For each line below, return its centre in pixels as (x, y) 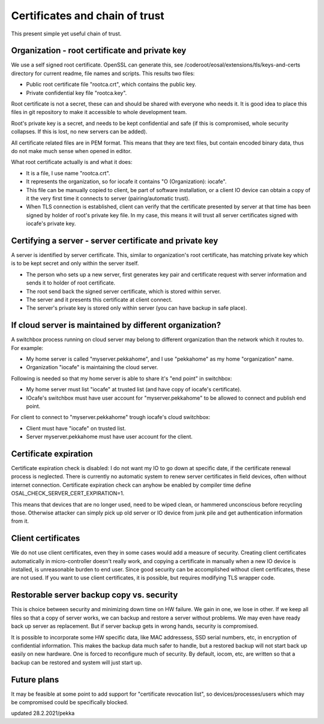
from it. (20, 521)
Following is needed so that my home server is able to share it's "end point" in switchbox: (121, 378)
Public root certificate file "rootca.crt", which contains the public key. (111, 85)
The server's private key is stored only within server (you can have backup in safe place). (136, 308)
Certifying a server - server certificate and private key (115, 240)
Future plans (35, 679)
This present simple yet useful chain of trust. (66, 34)
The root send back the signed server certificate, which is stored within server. (124, 291)
